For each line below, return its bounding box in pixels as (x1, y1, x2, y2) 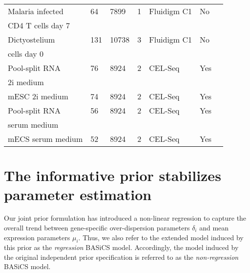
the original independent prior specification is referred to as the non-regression (4, 251, 239, 262)
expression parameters (4, 232, 70, 242)
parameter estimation (4, 184, 152, 205)
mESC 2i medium (8, 91, 68, 102)
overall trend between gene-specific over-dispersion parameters (4, 222, 190, 232)
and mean (199, 222, 229, 232)
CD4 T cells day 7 (8, 20, 70, 31)
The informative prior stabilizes (4, 165, 221, 185)
